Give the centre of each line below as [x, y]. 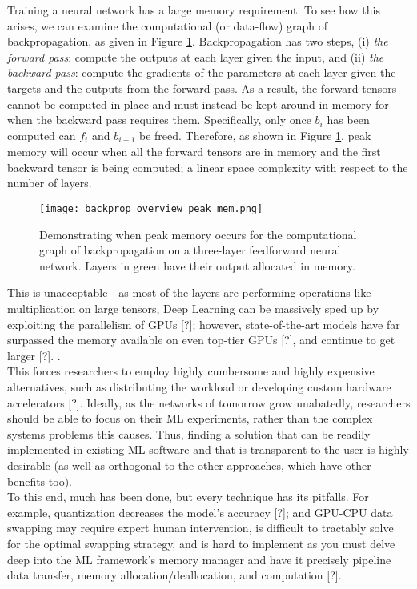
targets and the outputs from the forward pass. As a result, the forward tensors [202, 88]
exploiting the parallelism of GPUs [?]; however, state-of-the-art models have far [204, 324]
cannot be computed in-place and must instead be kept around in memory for [198, 104]
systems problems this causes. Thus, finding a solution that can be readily [189, 433]
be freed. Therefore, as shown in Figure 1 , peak [255, 135]
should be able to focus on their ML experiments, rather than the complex [190, 418]
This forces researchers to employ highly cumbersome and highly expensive [191, 371]
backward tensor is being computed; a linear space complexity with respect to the [208, 167]
